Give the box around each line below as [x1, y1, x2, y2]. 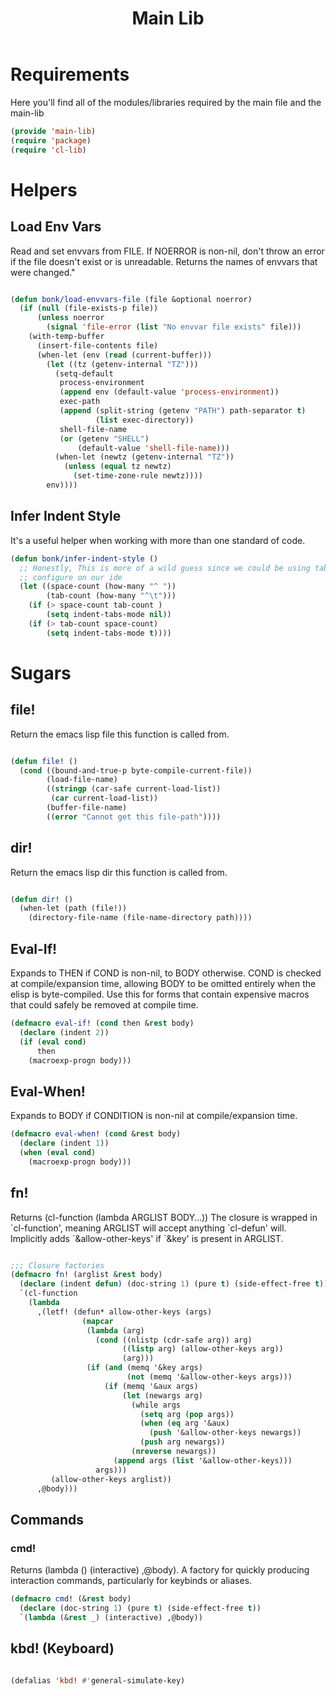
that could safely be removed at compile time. [10, 999, 199, 1011]
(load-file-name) [46, 775, 118, 785]
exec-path [59, 397, 101, 407]
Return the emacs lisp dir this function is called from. [10, 866, 228, 878]
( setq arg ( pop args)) [139, 1409, 235, 1419]
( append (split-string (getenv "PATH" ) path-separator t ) [59, 406, 307, 416]
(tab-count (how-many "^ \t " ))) [46, 591, 177, 601]
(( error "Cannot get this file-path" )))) [46, 812, 222, 822]
